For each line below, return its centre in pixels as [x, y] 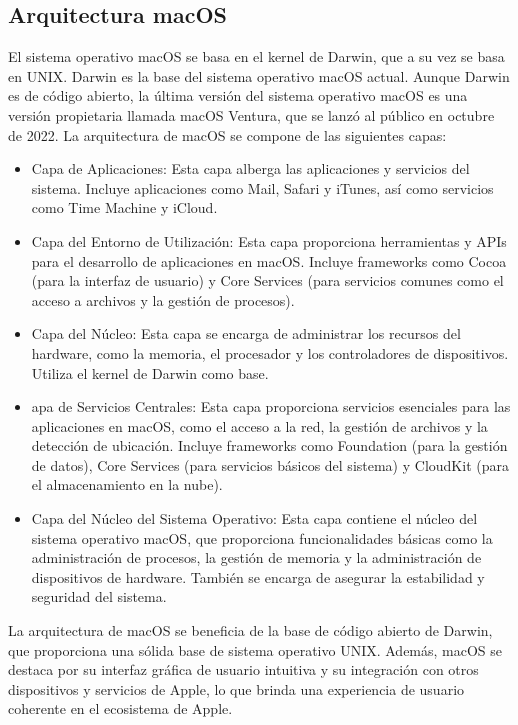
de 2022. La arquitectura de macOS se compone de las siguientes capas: [227, 134]
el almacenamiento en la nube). [127, 484]
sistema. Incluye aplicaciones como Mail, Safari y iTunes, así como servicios [262, 187]
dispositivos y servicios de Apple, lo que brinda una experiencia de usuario [236, 688]
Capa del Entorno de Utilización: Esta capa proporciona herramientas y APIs [269, 240]
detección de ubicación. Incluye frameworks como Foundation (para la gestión [269, 445]
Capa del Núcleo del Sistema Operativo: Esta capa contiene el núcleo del [254, 518]
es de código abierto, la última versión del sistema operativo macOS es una [238, 95]
